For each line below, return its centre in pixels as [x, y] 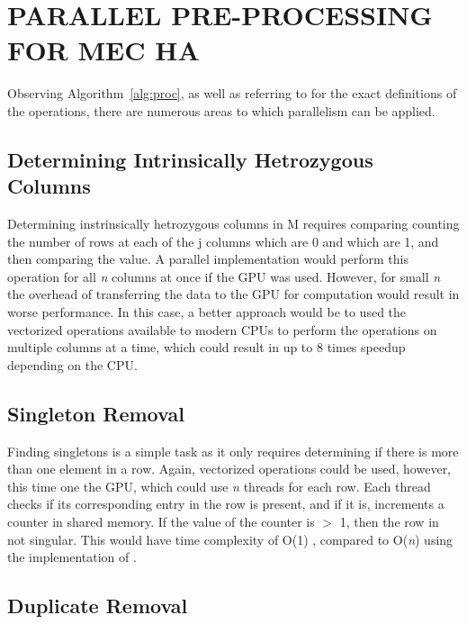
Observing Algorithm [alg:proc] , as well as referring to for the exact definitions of [232, 93]
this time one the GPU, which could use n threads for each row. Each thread [219, 486]
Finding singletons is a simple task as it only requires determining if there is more [233, 451]
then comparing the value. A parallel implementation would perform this [208, 259]
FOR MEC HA [103, 50]
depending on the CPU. [72, 364]
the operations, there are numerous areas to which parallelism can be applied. [221, 110]
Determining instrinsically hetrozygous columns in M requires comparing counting [233, 224]
